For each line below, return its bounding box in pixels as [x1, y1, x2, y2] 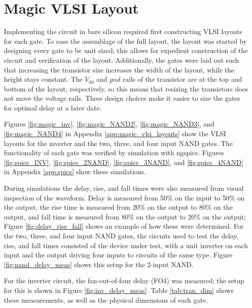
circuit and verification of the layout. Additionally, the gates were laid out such [4, 54, 239, 65]
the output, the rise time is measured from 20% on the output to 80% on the [4, 202, 233, 212]
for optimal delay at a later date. [4, 102, 102, 112]
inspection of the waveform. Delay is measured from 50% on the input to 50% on [4, 192, 245, 202]
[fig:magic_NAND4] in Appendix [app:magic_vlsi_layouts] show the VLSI [4, 128, 226, 139]
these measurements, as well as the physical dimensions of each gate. [4, 294, 208, 305]
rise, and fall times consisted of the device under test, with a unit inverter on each [4, 240, 248, 250]
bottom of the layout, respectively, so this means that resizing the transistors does [4, 83, 248, 93]
